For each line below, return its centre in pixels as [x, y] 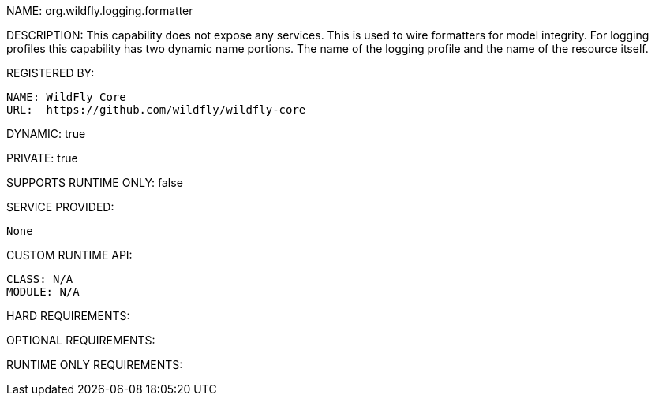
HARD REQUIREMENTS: [68, 316]
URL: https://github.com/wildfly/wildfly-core [156, 110]
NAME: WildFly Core [66, 97]
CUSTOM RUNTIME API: [69, 255]
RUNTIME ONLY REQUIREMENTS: [95, 365]
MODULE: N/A [43, 292]
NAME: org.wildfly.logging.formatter [100, 11]
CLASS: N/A [40, 279]
